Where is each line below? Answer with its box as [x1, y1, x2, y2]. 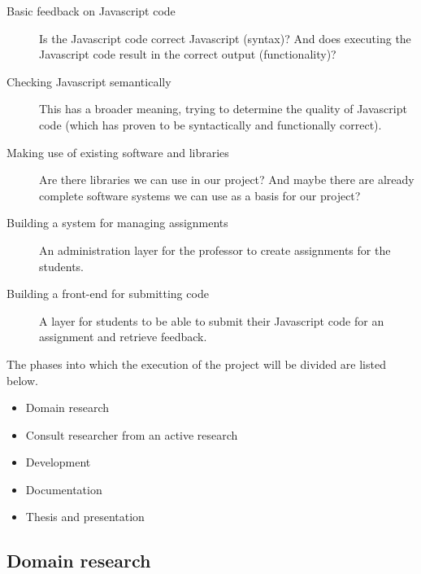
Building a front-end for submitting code [7, 285, 209, 302]
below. [7, 371, 38, 388]
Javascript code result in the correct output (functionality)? [39, 46, 336, 63]
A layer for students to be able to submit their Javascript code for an [39, 312, 384, 329]
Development [25, 454, 91, 471]
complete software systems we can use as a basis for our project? [39, 186, 361, 204]
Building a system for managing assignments [7, 214, 228, 231]
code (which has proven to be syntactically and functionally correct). [39, 116, 382, 133]
